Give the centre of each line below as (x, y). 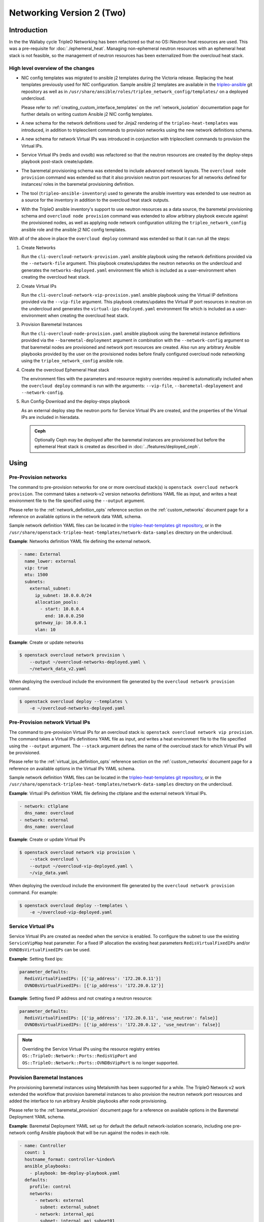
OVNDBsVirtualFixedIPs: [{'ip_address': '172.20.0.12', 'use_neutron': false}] (123, 1025)
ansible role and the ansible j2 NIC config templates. (74, 229)
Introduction (28, 30)
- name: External (40, 554)
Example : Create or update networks (46, 642)
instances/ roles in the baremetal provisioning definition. (78, 184)
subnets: (35, 581)
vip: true (36, 568)
